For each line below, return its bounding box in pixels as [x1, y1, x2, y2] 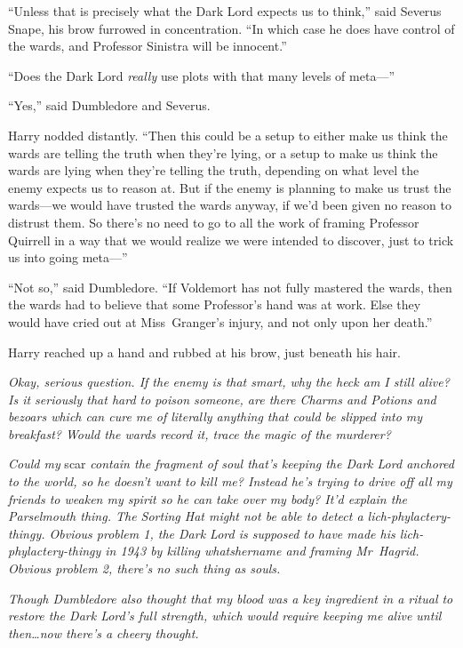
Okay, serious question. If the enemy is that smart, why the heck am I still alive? [8, 372, 450, 391]
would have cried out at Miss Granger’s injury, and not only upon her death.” [8, 312, 433, 331]
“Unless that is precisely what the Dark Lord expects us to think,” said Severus [8, 2, 442, 20]
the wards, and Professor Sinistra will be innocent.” [8, 36, 287, 55]
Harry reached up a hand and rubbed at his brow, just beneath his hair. [8, 342, 401, 361]
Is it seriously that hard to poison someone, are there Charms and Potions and [8, 389, 436, 408]
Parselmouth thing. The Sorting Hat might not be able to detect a [8, 507, 363, 525]
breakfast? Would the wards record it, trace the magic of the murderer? [8, 424, 391, 443]
